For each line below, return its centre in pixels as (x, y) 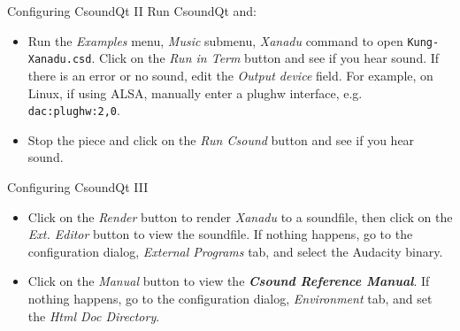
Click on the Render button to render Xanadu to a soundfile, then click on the (240, 216)
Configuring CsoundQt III (78, 186)
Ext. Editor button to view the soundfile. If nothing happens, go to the (220, 234)
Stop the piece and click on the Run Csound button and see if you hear (221, 139)
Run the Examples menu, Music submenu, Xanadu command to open (215, 40)
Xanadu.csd (60, 60)
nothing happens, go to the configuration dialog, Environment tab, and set (230, 298)
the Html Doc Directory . (94, 316)
